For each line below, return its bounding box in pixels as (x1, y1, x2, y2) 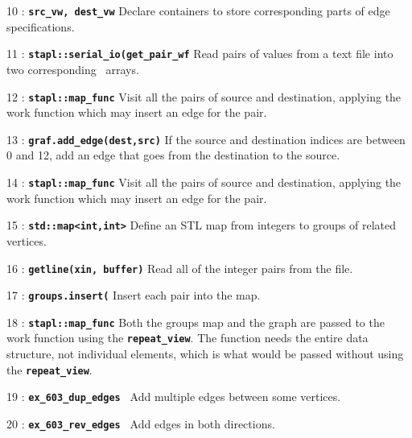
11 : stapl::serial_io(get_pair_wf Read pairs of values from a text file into (6, 45, 393, 62)
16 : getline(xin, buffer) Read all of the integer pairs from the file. (6, 259, 353, 276)
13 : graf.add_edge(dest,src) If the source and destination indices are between (6, 130, 406, 147)
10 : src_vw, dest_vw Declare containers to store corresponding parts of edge (6, 2, 390, 19)
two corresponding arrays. (6, 60, 139, 77)
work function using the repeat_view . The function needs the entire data (6, 329, 369, 346)
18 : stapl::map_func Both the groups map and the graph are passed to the (6, 313, 385, 330)
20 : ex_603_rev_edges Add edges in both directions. (6, 415, 275, 432)
